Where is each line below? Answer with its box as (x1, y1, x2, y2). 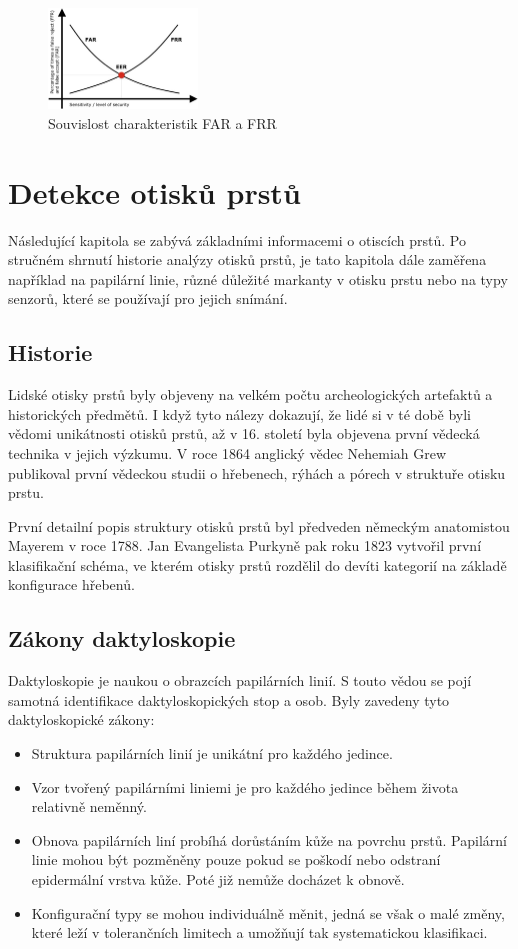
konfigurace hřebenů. (8, 574, 135, 595)
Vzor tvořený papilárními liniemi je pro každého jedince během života (31, 776, 459, 797)
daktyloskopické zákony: (8, 709, 155, 730)
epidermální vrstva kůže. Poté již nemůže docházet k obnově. (31, 869, 405, 890)
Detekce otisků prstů (8, 171, 301, 212)
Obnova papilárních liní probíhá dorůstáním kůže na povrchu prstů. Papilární (31, 829, 507, 850)
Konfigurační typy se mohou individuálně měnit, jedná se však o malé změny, (31, 902, 505, 923)
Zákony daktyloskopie (8, 623, 236, 654)
